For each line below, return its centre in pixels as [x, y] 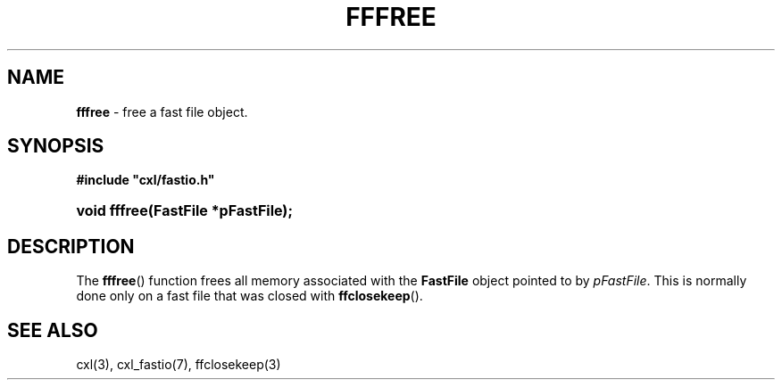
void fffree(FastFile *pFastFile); [184, 211]
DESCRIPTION [71, 246]
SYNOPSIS [56, 146]
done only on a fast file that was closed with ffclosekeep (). [250, 296]
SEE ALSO [53, 330]
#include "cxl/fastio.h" [146, 180]
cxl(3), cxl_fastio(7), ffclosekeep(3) [179, 365]
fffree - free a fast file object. [162, 111]
